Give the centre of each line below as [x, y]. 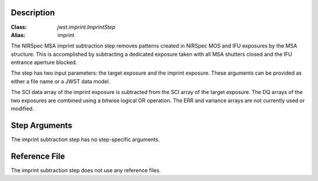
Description [33, 13]
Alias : [18, 35]
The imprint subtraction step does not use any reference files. [86, 170]
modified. [22, 109]
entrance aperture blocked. [44, 62]
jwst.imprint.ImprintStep [87, 27]
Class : [19, 27]
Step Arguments [42, 125]
